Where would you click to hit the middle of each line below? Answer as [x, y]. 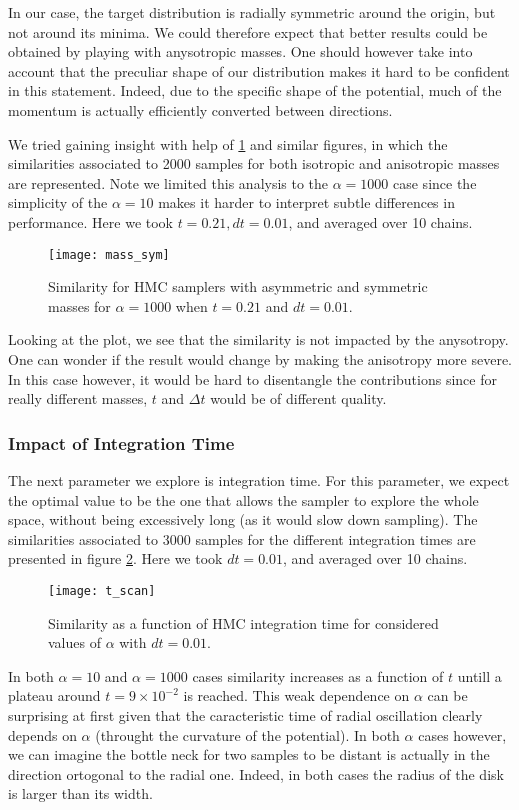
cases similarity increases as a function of [318, 675]
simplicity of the [58, 202]
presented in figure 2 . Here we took [115, 558]
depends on [42, 734]
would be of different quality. [298, 398]
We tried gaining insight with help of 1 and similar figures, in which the [228, 143]
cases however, [462, 734]
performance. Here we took [90, 221]
